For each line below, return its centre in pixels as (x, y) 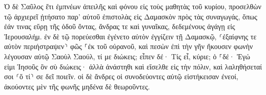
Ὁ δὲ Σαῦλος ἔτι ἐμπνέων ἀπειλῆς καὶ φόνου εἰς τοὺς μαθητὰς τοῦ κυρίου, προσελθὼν (133, 6)
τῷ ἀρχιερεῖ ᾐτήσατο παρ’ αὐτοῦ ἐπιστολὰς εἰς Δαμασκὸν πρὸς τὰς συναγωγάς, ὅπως (131, 16)
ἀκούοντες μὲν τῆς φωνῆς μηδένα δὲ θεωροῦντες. (77, 86)
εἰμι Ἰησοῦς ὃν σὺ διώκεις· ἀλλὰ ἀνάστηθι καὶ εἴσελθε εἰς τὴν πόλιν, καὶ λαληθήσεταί (133, 66)
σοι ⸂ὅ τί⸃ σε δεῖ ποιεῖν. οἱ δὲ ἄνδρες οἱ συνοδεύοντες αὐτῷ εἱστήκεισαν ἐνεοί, (121, 76)
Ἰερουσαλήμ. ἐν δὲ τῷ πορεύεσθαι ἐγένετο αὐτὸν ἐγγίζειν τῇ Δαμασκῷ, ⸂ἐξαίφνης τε (130, 36)
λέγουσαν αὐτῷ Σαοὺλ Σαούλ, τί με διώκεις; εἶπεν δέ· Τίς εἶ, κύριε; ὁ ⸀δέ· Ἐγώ (127, 56)
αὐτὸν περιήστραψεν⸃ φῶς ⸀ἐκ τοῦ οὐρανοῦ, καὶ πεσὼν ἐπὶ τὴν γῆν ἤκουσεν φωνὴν (129, 46)
